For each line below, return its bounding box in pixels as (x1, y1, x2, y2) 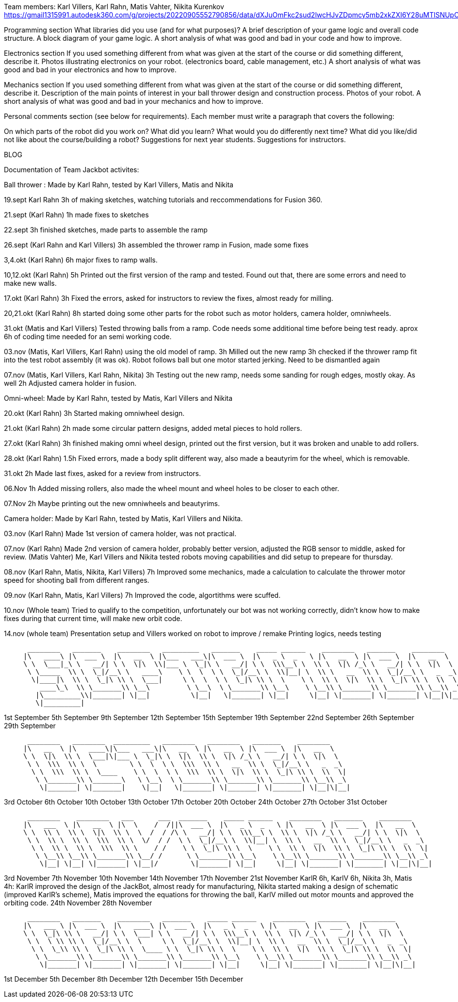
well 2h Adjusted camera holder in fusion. (4, 379, 137, 387)
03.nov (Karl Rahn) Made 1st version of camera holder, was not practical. (4, 529, 237, 538)
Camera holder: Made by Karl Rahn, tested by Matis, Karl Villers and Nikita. (4, 514, 243, 523)
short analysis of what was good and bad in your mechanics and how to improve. (4, 97, 263, 105)
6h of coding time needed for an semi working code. (4, 332, 172, 341)
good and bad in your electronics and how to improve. (4, 66, 177, 74)
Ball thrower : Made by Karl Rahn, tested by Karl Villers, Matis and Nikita (4, 181, 233, 189)
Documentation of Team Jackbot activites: (4, 165, 139, 174)
